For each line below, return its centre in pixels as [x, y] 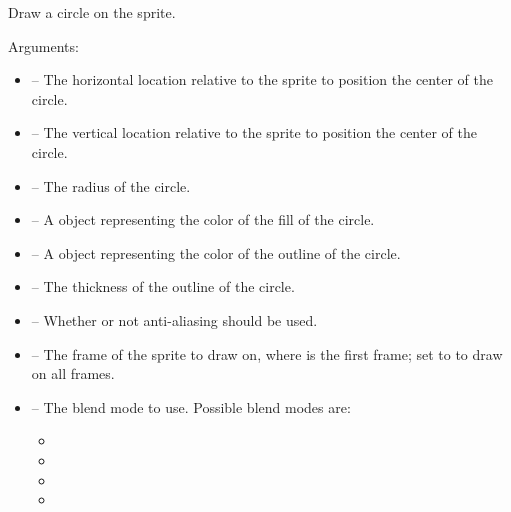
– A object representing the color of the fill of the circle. [203, 219]
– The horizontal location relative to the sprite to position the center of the [262, 79]
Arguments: [43, 45]
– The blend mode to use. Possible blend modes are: [191, 406]
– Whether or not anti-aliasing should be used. [174, 319]
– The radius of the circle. [111, 185]
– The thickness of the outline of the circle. [163, 286]
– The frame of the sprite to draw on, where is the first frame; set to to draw [267, 353]
